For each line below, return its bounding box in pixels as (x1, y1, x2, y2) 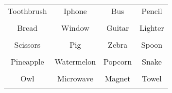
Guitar (106, 22, 129, 33)
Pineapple (10, 56, 44, 67)
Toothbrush (8, 5, 47, 16)
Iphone (64, 5, 87, 16)
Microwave (57, 73, 93, 84)
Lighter (139, 22, 164, 33)
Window (61, 22, 89, 33)
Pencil (141, 5, 162, 16)
